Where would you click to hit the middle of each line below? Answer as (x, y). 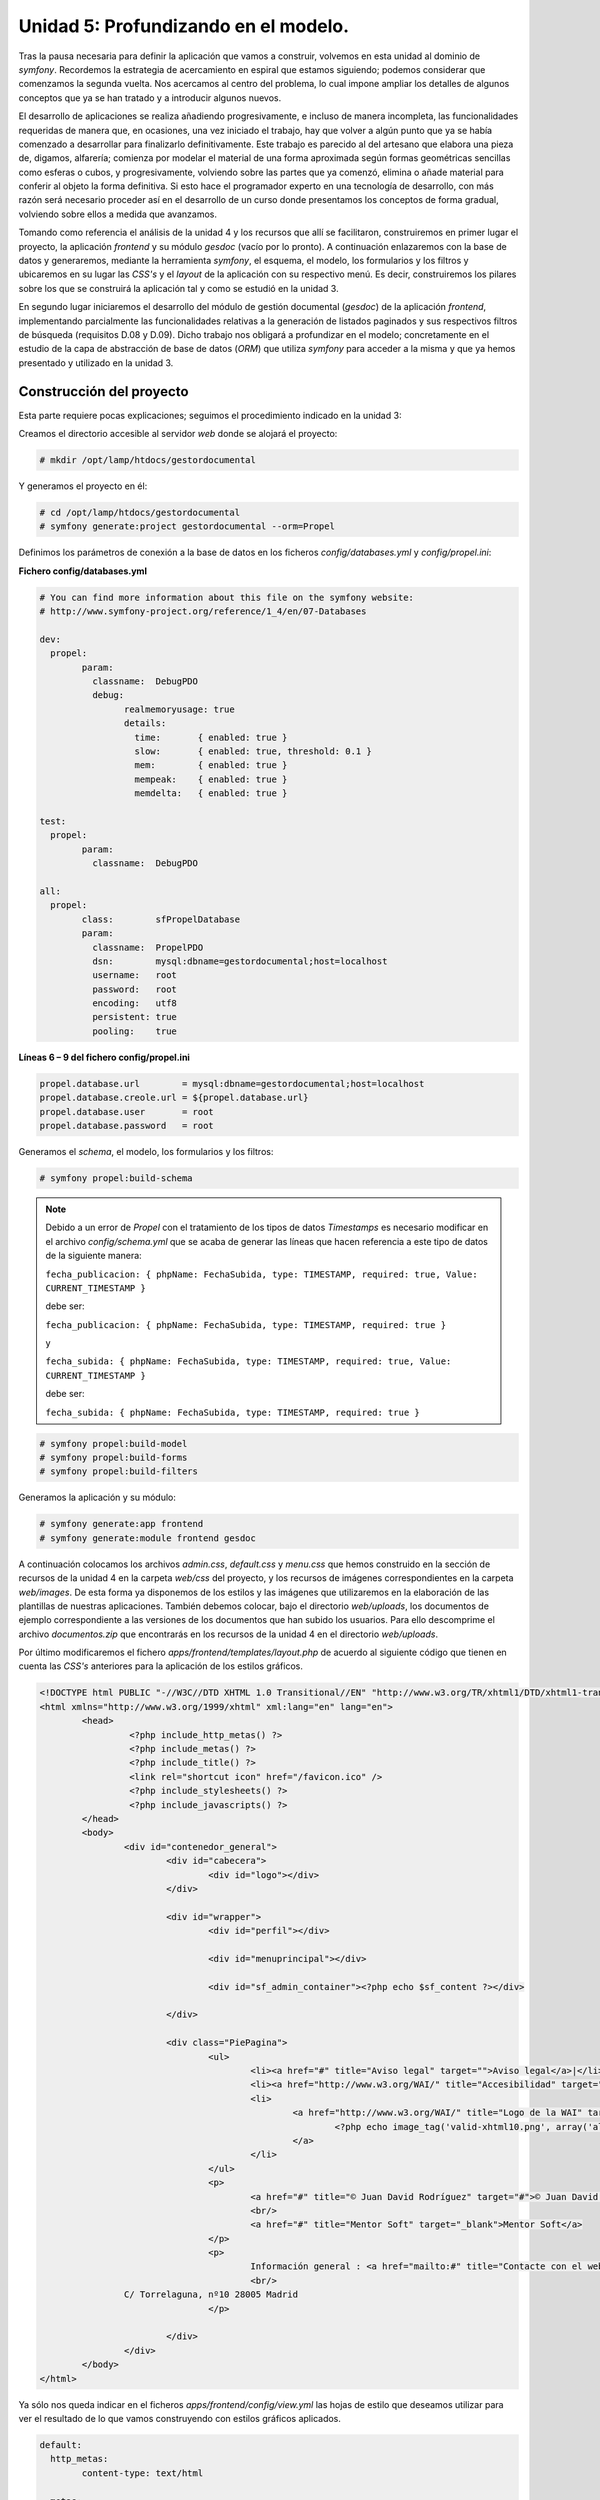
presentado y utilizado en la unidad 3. (96, 362)
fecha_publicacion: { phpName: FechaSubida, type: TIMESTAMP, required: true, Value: (262, 1274)
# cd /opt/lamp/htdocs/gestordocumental (139, 512)
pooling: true (134, 1031)
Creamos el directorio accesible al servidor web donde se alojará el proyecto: (178, 434)
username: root (134, 975)
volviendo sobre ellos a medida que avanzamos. (117, 214)
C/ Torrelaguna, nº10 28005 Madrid (211, 2294)
